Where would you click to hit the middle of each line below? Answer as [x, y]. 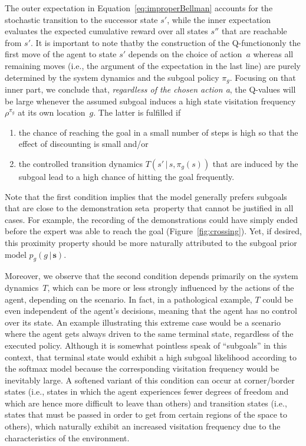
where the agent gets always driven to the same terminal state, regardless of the [149, 334]
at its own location [52, 112]
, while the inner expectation [219, 19]
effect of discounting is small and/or [83, 144]
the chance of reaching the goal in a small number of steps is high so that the [158, 132]
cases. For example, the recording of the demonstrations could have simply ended [151, 219]
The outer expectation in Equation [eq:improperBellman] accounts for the [139, 8]
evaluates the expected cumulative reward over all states [106, 31]
